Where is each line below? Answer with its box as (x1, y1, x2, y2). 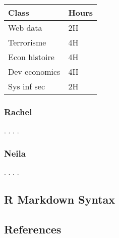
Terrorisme (8, 36, 46, 48)
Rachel (4, 105, 32, 118)
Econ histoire (8, 51, 54, 63)
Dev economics (8, 66, 61, 77)
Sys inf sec (8, 80, 45, 92)
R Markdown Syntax (4, 192, 115, 207)
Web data (8, 22, 42, 33)
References (4, 221, 62, 236)
